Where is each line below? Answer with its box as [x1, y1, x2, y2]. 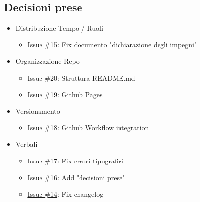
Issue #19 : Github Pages [27, 89, 103, 99]
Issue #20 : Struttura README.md [27, 72, 135, 82]
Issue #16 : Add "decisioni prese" [27, 172, 125, 182]
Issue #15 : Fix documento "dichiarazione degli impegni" [27, 39, 197, 49]
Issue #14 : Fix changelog [27, 189, 104, 199]
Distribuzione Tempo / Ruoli [15, 23, 103, 33]
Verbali [15, 139, 38, 149]
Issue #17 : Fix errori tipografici [27, 155, 123, 165]
